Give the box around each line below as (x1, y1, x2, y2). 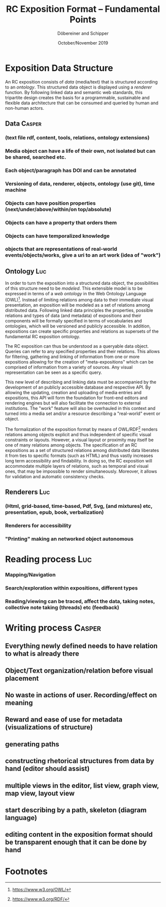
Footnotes (5, 865, 48, 877)
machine (5, 186, 27, 193)
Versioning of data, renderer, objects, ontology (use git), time (5, 180, 155, 187)
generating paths (5, 740, 59, 748)
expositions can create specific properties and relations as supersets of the (5, 328, 159, 334)
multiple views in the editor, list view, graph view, (5, 781, 159, 790)
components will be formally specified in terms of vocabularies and (5, 317, 142, 323)
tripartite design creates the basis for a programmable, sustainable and (5, 94, 150, 100)
